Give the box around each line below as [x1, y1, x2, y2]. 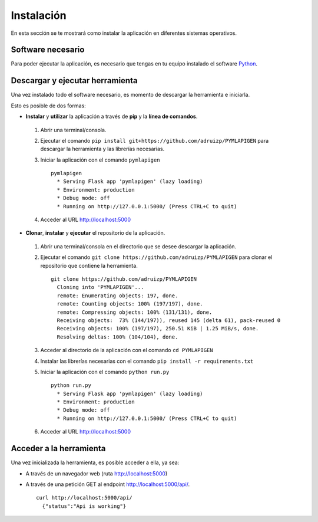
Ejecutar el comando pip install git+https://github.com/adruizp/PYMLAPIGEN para [40, 137, 269, 144]
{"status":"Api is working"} [42, 503, 127, 510]
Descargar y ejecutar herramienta [11, 75, 138, 86]
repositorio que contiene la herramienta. [40, 262, 138, 269]
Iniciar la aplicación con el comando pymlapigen [40, 156, 160, 163]
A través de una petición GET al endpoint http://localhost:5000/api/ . [25, 481, 190, 488]
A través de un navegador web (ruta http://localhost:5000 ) [25, 470, 168, 477]
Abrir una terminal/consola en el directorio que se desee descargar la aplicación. [40, 242, 237, 250]
